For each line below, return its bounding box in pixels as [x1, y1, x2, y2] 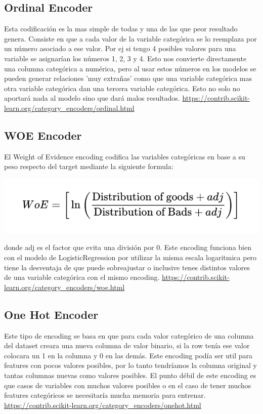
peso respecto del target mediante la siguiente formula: [4, 161, 173, 172]
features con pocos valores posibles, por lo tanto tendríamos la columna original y [4, 360, 257, 370]
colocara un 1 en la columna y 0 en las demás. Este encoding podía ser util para [4, 350, 252, 360]
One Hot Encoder [4, 306, 99, 322]
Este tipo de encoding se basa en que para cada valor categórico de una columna [4, 330, 254, 341]
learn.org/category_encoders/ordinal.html [4, 102, 135, 113]
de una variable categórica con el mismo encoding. [4, 272, 160, 282]
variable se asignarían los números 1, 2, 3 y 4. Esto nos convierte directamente [4, 53, 247, 63]
